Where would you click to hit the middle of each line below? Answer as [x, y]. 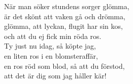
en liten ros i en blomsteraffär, [51, 55]
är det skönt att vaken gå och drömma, [65, 16]
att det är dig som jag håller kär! [55, 76]
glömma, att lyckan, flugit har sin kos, [63, 26]
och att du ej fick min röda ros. [53, 36]
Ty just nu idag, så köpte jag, [50, 46]
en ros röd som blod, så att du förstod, [64, 66]
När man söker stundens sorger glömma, [67, 6]
